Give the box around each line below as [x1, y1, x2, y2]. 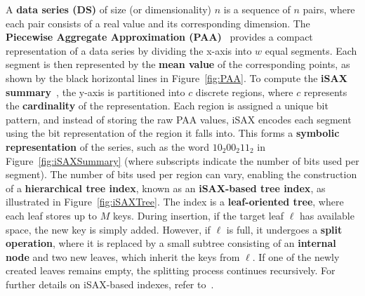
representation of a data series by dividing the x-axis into [6, 43, 252, 58]
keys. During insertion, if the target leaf [112, 208, 284, 222]
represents [303, 84, 347, 99]
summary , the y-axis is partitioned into [6, 84, 185, 99]
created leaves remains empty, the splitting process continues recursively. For [6, 263, 336, 278]
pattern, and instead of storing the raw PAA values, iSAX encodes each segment [6, 112, 352, 126]
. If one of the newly [252, 249, 340, 264]
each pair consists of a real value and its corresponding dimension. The [6, 15, 310, 30]
